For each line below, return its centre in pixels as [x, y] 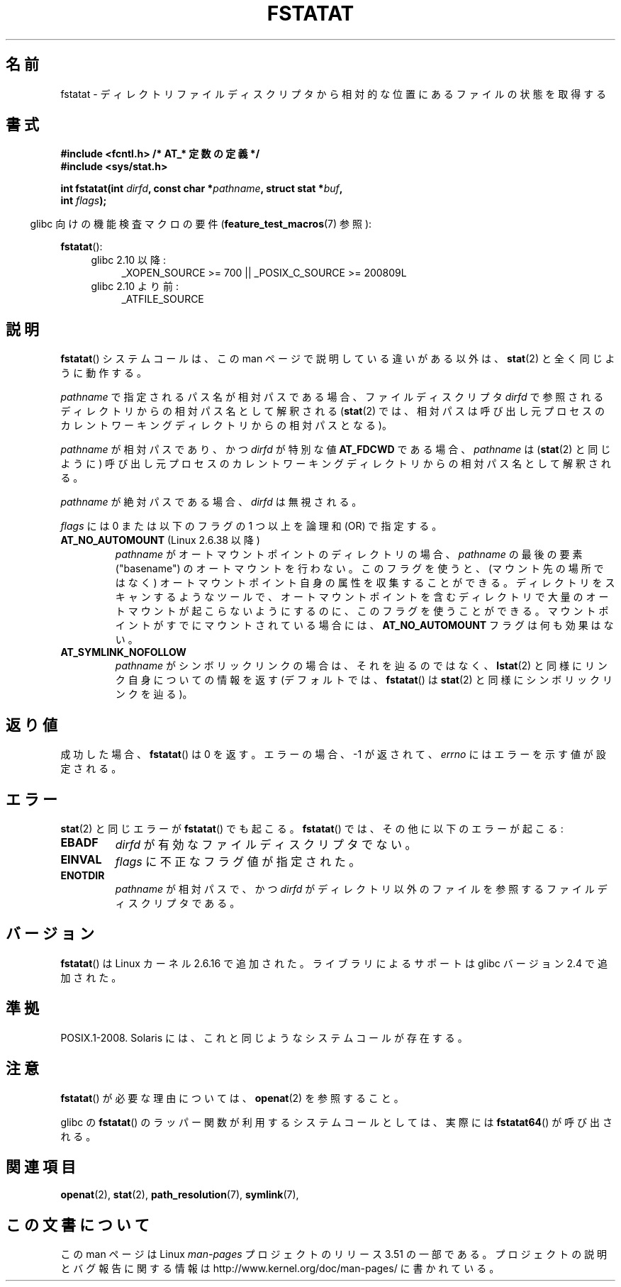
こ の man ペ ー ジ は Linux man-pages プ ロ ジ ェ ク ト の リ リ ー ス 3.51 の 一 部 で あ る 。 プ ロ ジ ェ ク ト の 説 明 [334, 1254]
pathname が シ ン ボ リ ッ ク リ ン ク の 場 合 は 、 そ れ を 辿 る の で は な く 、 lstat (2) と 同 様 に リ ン [361, 666]
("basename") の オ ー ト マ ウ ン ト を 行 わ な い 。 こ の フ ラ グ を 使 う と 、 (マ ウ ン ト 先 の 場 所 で [359, 569]
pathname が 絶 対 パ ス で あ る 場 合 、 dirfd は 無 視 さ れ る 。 [211, 502]
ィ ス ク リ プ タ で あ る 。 [178, 903]
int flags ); [84, 201]
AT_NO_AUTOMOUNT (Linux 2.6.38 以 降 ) [160, 540]
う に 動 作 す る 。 [104, 373]
